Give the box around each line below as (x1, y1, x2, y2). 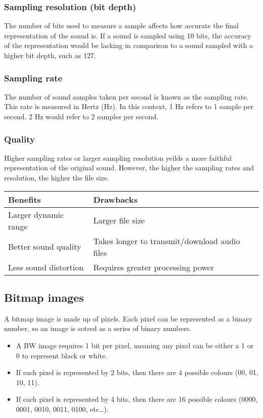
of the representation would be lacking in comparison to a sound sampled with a (4, 40, 253, 51)
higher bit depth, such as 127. (4, 50, 96, 60)
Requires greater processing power (93, 261, 214, 273)
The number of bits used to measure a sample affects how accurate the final (4, 20, 239, 31)
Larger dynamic (8, 208, 64, 220)
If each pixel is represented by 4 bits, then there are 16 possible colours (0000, (16, 394, 258, 404)
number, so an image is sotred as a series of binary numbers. (4, 323, 192, 334)
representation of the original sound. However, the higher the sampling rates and (4, 162, 254, 173)
